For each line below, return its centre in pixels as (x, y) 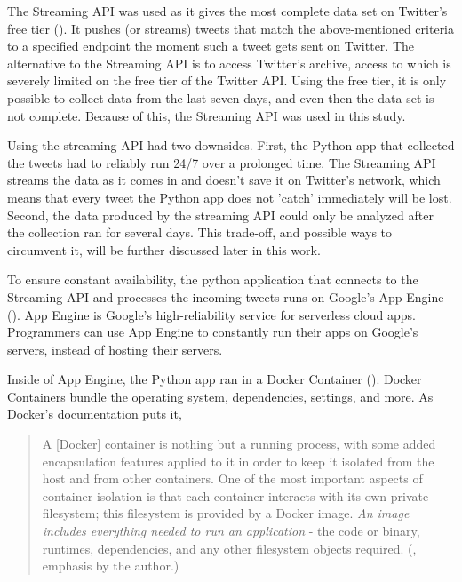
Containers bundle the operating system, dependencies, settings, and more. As (220, 396)
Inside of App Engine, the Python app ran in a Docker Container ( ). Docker (215, 379)
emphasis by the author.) (111, 566)
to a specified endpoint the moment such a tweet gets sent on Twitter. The (211, 46)
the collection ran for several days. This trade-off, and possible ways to (200, 232)
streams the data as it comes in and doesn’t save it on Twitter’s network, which (224, 180)
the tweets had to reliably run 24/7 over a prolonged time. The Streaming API (222, 162)
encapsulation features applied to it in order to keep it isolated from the (238, 461)
